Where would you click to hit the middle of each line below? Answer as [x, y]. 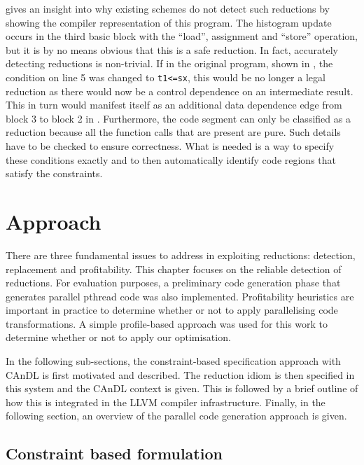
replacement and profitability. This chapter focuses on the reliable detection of [174, 269]
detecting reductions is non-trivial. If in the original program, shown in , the [169, 63]
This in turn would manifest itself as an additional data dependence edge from [174, 105]
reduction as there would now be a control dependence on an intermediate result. [180, 91]
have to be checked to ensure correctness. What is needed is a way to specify [170, 146]
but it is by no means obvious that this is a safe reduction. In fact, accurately [172, 49]
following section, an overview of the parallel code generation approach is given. [176, 416]
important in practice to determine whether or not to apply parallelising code [172, 310]
